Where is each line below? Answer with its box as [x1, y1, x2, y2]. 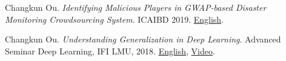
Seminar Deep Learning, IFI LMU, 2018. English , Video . [5, 44, 215, 57]
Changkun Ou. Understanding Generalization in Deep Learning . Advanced [5, 33, 281, 45]
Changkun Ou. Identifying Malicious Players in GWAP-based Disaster [5, 1, 267, 13]
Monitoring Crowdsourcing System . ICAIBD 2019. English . [5, 13, 224, 25]
